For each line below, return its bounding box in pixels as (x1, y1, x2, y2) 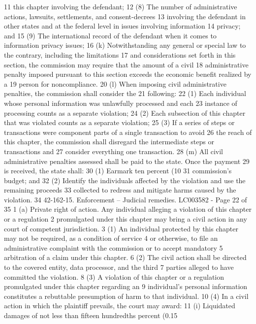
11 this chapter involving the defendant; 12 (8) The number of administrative (4, 1, 237, 11)
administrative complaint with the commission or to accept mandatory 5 (4, 242, 223, 253)
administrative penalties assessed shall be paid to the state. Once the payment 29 (4, 156, 250, 166)
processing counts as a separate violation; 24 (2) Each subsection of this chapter (4, 107, 246, 118)
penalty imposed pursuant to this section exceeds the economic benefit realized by (4, 69, 252, 79)
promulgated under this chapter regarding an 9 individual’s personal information (4, 281, 248, 292)
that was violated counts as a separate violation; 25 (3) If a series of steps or (4, 117, 235, 128)
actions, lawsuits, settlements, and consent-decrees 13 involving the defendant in (4, 11, 246, 21)
